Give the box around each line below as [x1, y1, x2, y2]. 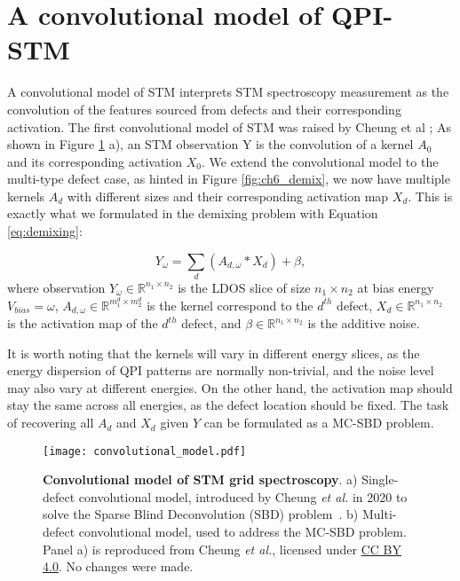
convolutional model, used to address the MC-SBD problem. [78, 522, 407, 541]
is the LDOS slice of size [178, 278, 311, 296]
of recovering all [7, 413, 94, 432]
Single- [361, 470, 399, 489]
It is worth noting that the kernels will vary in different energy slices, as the [7, 343, 420, 362]
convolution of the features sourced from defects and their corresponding [7, 99, 401, 118]
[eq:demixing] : [7, 222, 83, 240]
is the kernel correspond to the [147, 295, 313, 314]
